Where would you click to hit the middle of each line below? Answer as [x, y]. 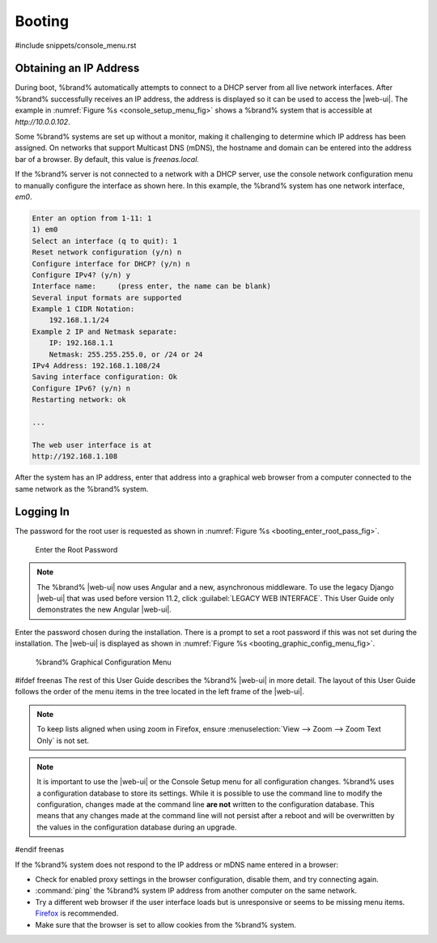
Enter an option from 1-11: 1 [92, 218]
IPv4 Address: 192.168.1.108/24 [96, 366]
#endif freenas [40, 850]
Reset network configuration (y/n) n [107, 252]
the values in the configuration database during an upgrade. [137, 827]
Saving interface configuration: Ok [105, 377]
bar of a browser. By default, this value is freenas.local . [107, 159]
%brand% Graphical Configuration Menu [103, 662]
